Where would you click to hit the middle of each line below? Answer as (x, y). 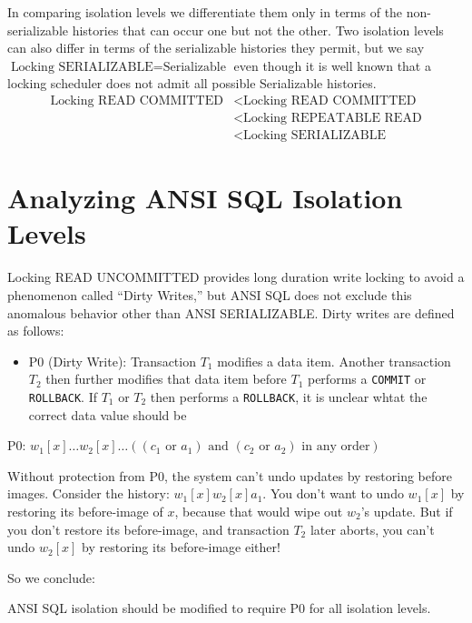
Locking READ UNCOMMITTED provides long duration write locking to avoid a (236, 277)
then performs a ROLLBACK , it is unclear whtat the (289, 397)
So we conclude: (51, 577)
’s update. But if (407, 512)
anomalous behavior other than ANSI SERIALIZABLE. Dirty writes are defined (231, 312)
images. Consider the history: (88, 493)
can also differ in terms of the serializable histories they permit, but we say (216, 48)
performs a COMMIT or (367, 379)
